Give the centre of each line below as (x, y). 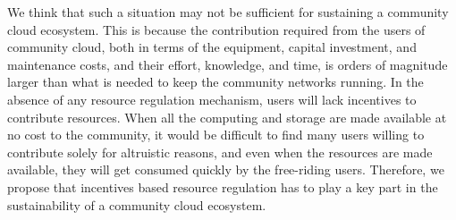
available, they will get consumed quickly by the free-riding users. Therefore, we (226, 169)
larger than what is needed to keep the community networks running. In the (215, 82)
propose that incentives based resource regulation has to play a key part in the (223, 186)
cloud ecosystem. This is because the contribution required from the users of (216, 29)
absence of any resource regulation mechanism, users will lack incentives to (212, 99)
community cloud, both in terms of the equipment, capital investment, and (212, 47)
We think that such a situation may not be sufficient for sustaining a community (228, 12)
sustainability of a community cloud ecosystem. (137, 204)
